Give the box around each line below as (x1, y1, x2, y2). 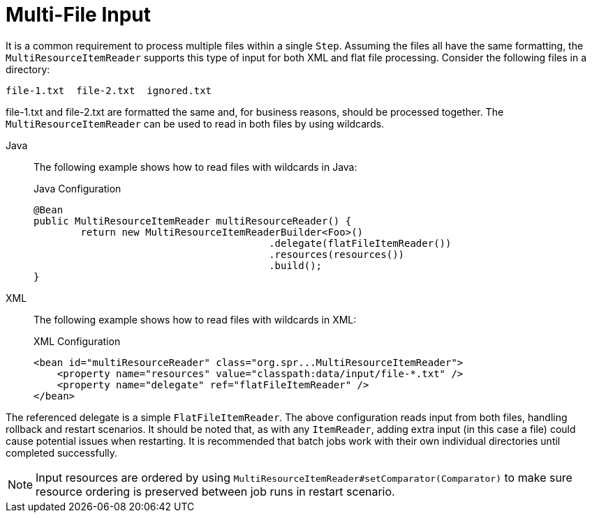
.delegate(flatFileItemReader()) (269, 237, 452, 249)
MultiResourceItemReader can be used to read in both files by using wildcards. (6, 117, 385, 130)
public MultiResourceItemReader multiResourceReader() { (34, 215, 352, 227)
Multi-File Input (6, 3, 151, 26)
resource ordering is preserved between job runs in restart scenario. (36, 484, 395, 498)
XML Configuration (34, 335, 121, 347)
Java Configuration (34, 182, 121, 195)
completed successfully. (6, 446, 118, 459)
